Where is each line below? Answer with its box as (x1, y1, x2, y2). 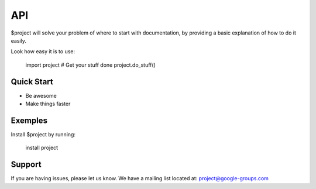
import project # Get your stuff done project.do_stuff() (25, 61, 156, 68)
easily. (11, 37, 26, 44)
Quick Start (11, 77, 53, 87)
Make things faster (25, 100, 71, 108)
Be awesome (25, 92, 57, 99)
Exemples (11, 115, 48, 125)
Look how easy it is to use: (11, 48, 75, 55)
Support (11, 160, 42, 170)
